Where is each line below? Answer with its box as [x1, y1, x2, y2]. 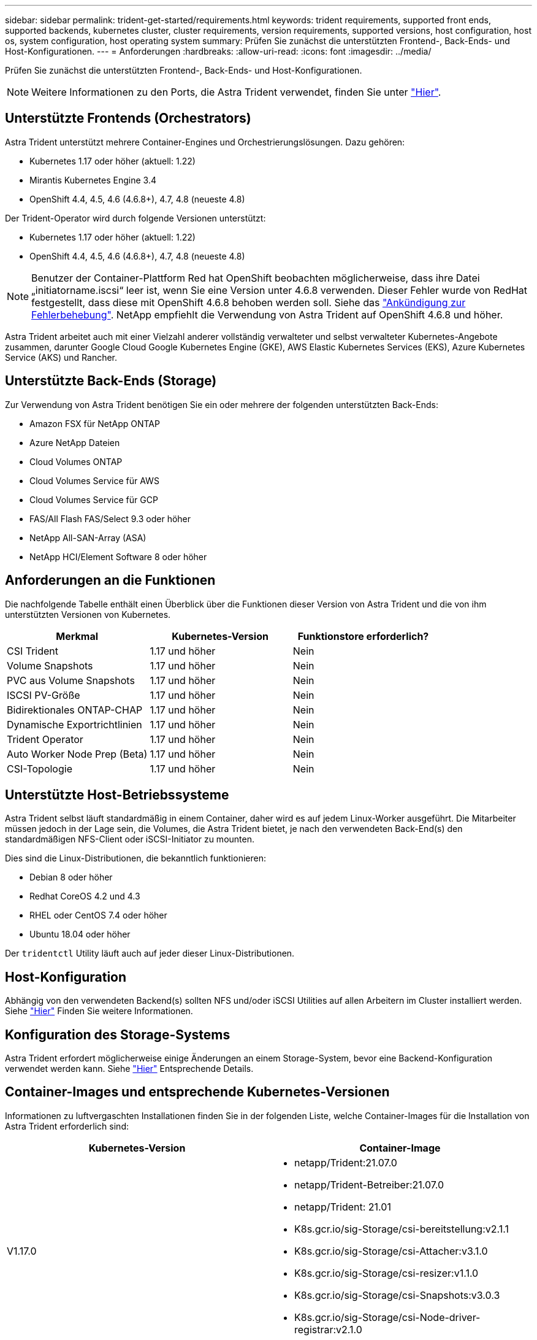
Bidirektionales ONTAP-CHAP [7, 703, 143, 716]
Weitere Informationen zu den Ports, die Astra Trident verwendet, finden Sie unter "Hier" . [31, 86, 441, 98]
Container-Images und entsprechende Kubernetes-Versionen [5, 1084, 390, 1100]
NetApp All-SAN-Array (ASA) [29, 532, 147, 543]
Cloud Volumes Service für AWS [29, 475, 159, 486]
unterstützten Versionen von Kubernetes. [5, 609, 171, 620]
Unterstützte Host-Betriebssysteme [5, 787, 229, 803]
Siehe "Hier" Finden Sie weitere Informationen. [5, 1006, 193, 1017]
